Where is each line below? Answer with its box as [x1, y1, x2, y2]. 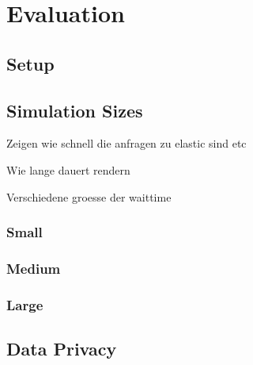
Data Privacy [6, 336, 117, 361]
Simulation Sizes [6, 98, 143, 122]
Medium [6, 258, 61, 278]
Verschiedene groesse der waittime [6, 188, 172, 205]
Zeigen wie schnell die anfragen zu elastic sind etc [6, 135, 247, 152]
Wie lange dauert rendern [6, 161, 130, 178]
